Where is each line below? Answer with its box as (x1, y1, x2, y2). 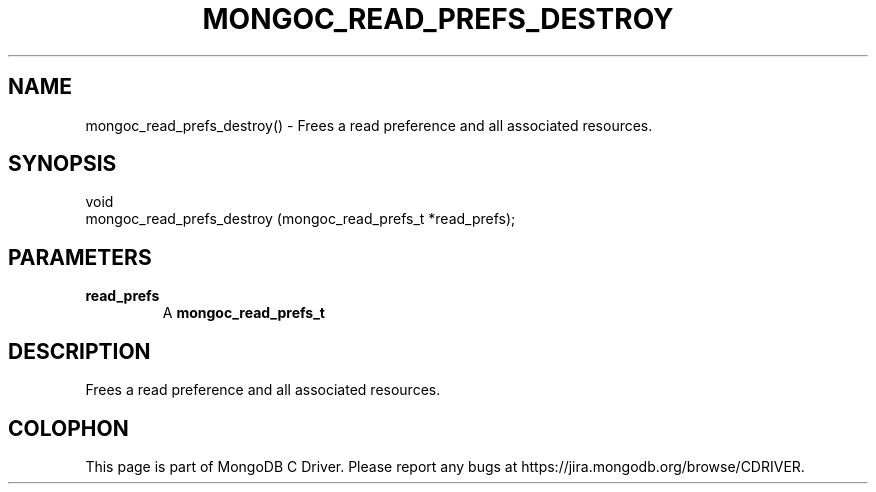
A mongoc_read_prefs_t (162, 304, 325, 322)
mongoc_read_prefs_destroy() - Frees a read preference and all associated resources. (85, 116, 653, 134)
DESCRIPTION (8, 338, 151, 364)
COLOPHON (8, 415, 129, 441)
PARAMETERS (8, 244, 152, 270)
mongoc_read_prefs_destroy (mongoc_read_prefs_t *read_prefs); (85, 210, 516, 228)
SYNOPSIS (8, 151, 117, 177)
